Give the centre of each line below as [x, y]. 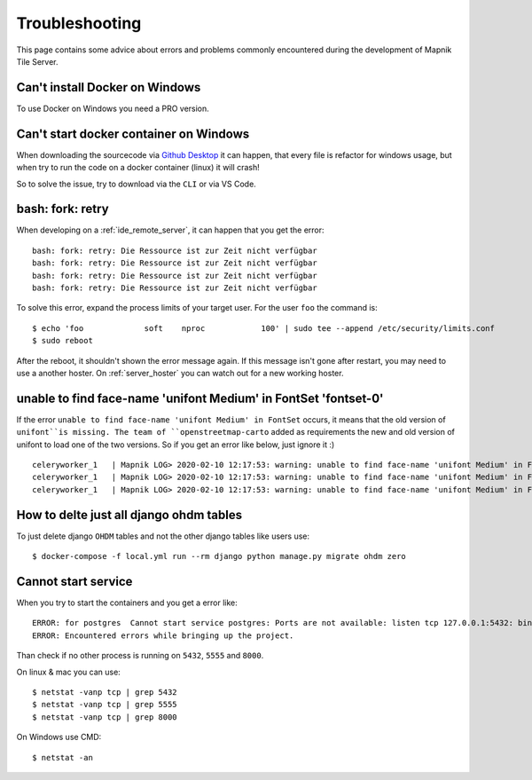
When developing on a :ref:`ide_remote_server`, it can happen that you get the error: [170, 230]
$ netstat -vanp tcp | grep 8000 [105, 717]
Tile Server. [37, 61]
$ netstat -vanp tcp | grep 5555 [105, 705]
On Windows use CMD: [59, 737]
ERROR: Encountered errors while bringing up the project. [163, 635]
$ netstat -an [63, 757]
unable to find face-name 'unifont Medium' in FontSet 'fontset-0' [200, 398]
